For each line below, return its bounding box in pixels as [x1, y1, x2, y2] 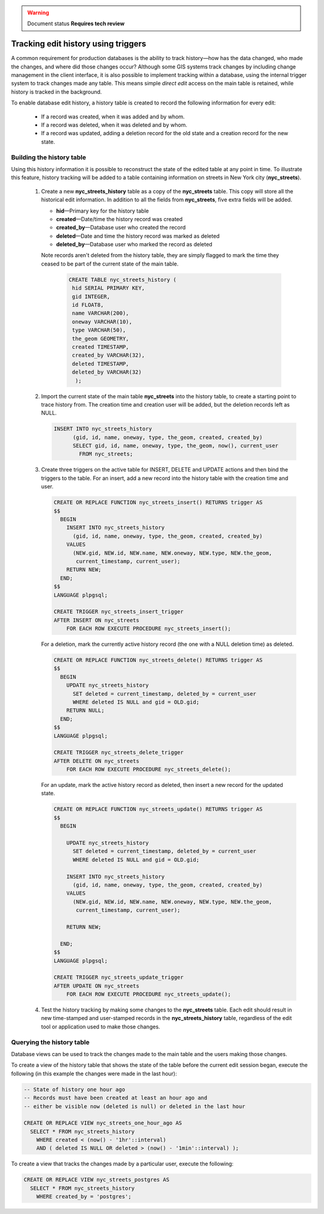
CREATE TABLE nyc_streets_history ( [68, 276, 177, 283]
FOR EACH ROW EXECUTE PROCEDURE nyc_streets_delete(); [66, 766, 231, 773]
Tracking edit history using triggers [11, 39, 146, 49]
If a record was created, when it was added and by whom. [41, 113, 185, 120]
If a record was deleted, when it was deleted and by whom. [41, 121, 188, 129]
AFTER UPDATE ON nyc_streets [53, 982, 140, 989]
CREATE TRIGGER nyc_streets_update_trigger [53, 974, 184, 981]
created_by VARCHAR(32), [72, 352, 145, 359]
